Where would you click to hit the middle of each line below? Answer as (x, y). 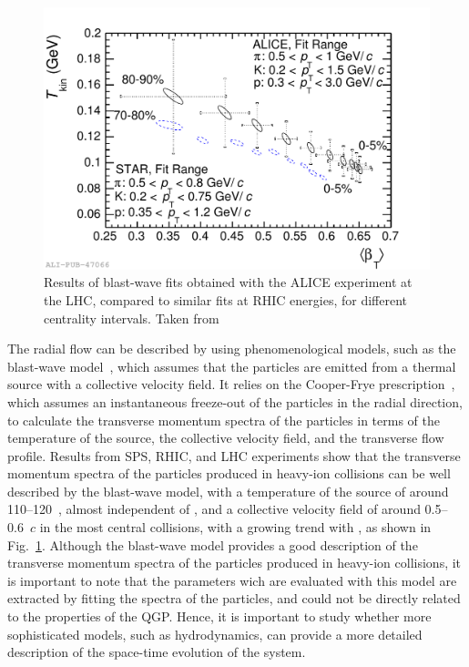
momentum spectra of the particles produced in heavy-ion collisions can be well (229, 473)
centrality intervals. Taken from (132, 318)
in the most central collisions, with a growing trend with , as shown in (235, 527)
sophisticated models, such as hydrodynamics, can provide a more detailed (215, 634)
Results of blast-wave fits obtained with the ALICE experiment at (228, 282)
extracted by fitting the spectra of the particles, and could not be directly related (234, 598)
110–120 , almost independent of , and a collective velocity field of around (214, 509)
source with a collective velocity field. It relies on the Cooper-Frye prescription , (231, 384)
